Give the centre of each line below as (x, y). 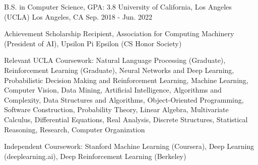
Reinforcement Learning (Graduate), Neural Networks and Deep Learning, (119, 70)
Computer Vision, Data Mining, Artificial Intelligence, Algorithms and (113, 90)
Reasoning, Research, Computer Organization (75, 129)
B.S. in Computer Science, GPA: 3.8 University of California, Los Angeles (118, 7)
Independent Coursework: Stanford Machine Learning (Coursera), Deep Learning (129, 146)
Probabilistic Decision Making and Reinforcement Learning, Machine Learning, (126, 80)
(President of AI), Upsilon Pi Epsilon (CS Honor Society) (93, 43)
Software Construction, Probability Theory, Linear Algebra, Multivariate (116, 109)
